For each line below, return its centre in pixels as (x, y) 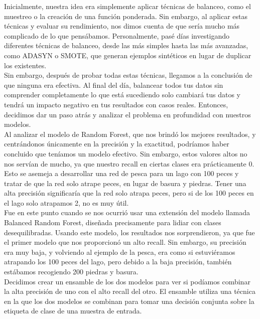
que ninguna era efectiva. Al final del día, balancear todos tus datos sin (114, 85)
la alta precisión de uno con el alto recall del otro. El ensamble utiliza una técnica (130, 291)
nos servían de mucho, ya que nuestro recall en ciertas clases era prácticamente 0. (129, 163)
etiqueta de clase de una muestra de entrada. (73, 311)
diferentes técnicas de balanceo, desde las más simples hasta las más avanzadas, (126, 45)
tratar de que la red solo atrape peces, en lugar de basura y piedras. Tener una (125, 183)
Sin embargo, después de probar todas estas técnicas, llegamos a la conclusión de (128, 75)
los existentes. (25, 65)
